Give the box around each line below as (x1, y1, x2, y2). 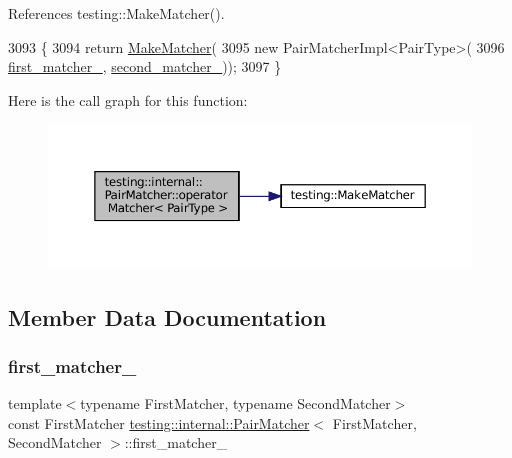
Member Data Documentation (8, 301, 327, 332)
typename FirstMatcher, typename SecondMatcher (80, 393, 391, 414)
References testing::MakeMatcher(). (8, 3, 225, 23)
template (8, 393, 62, 414)
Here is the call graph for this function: (8, 89, 248, 110)
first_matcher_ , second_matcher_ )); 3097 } (8, 56, 282, 77)
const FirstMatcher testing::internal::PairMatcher (8, 412, 310, 433)
